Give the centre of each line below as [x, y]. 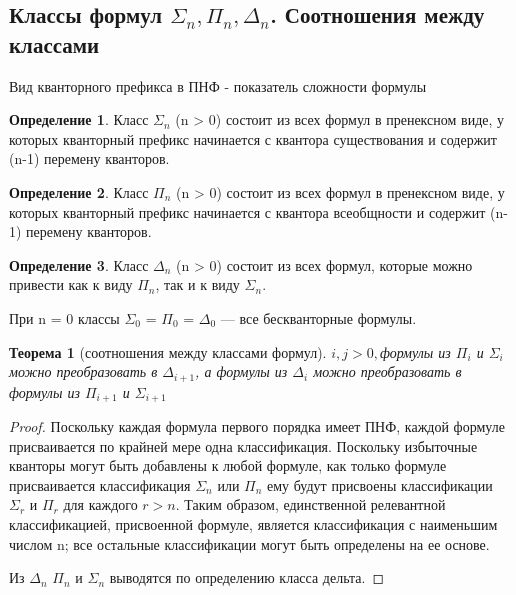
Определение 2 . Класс [79, 191]
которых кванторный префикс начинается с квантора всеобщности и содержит [247, 211]
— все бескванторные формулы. [318, 317]
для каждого [100, 504]
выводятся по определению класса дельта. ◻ [247, 577]
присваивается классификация [100, 484]
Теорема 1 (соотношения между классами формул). [168, 351]
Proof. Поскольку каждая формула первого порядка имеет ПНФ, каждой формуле [257, 426]
